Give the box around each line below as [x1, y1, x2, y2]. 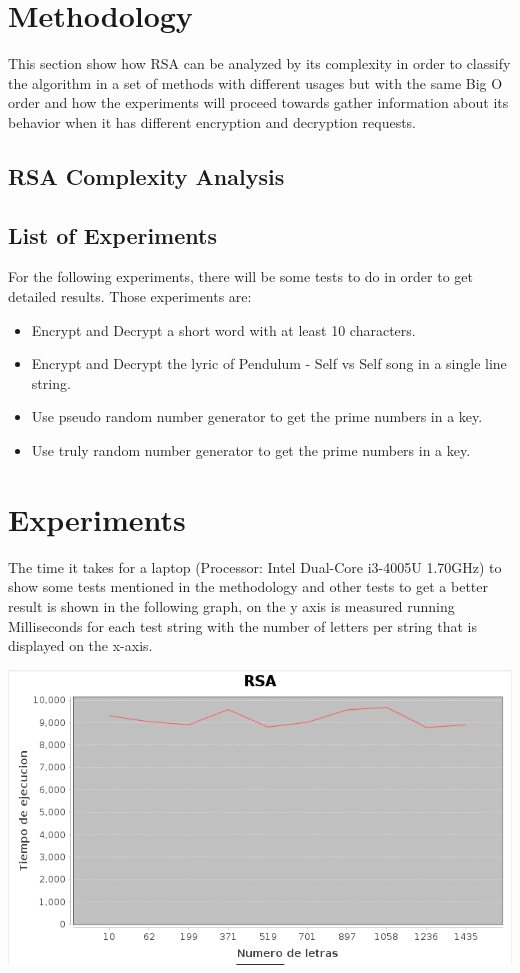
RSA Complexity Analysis [8, 160, 285, 191]
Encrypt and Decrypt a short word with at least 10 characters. [31, 319, 416, 340]
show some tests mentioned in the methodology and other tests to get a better [8, 576, 488, 597]
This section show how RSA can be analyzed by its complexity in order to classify [8, 53, 511, 74]
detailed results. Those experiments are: [8, 286, 252, 307]
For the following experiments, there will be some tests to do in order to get [8, 266, 473, 287]
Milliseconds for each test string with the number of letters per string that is [8, 615, 477, 636]
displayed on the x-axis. [8, 635, 153, 656]
